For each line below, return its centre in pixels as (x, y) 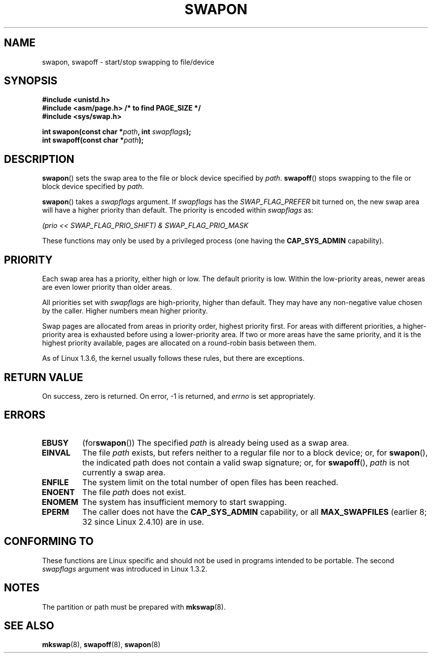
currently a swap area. (124, 472)
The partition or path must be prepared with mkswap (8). (134, 607)
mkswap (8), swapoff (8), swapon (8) (101, 645)
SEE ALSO (29, 625)
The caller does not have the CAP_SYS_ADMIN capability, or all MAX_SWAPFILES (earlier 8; (255, 512)
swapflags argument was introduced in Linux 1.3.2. (125, 569)
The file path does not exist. (134, 492)
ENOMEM (60, 502)
